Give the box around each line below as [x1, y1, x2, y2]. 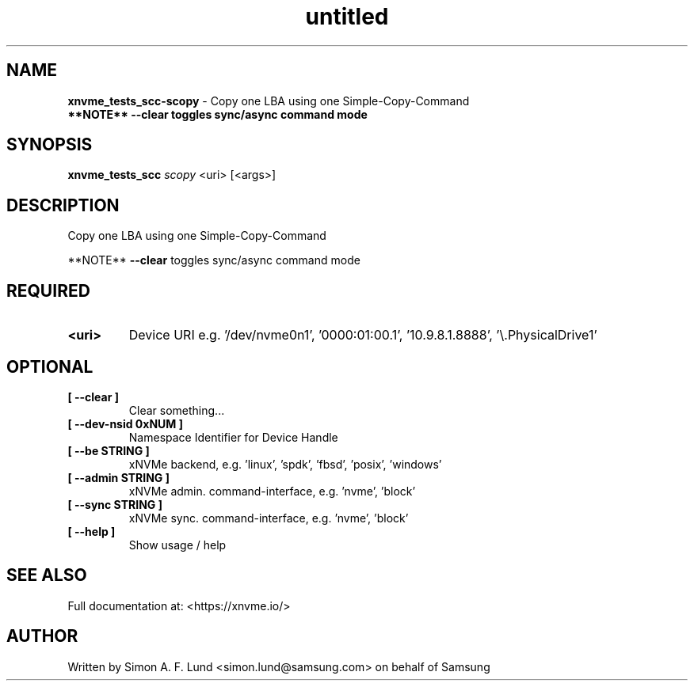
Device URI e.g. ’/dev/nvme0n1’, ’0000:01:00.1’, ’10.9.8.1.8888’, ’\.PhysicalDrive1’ [128, 327, 597, 343]
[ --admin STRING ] [67, 470, 170, 484]
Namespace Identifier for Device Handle [128, 430, 338, 444]
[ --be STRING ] [67, 443, 150, 457]
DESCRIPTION [6, 195, 120, 215]
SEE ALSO [6, 565, 87, 586]
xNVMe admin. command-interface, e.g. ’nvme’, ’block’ [128, 484, 416, 498]
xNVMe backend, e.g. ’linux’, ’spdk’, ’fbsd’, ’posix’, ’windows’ [128, 457, 442, 471]
